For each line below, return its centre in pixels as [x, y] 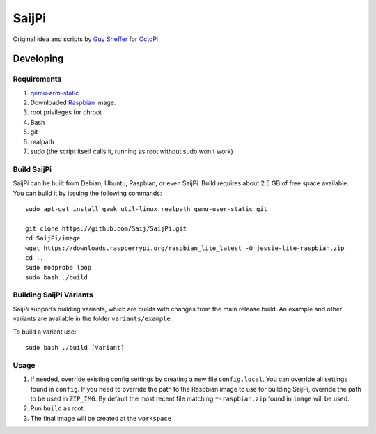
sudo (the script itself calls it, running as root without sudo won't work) [132, 152]
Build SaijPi [32, 169]
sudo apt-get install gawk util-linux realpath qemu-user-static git [147, 209]
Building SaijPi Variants [53, 295]
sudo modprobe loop [58, 268]
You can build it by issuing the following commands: [87, 193]
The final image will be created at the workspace [101, 418]
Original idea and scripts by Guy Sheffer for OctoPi [86, 39]
